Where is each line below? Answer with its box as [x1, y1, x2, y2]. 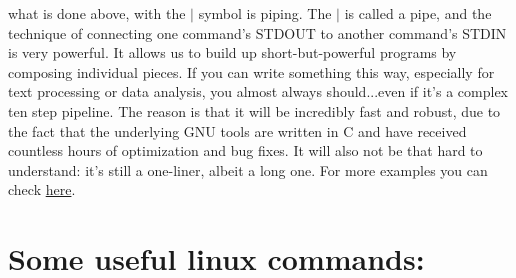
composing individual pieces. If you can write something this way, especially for [8, 61, 495, 82]
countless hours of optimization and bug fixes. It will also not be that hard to [8, 140, 483, 161]
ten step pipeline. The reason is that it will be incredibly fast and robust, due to [8, 100, 501, 121]
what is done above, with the [8, 3, 186, 23]
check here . [8, 179, 76, 200]
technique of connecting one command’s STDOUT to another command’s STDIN [8, 22, 507, 43]
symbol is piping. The [198, 3, 332, 23]
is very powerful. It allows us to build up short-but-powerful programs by [8, 42, 457, 63]
